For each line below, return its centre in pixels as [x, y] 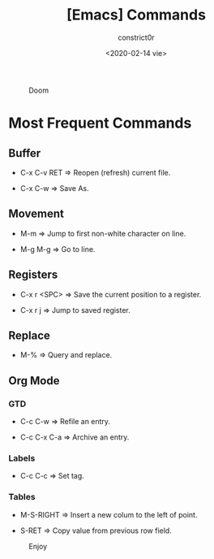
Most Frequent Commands [100, 123]
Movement [36, 214]
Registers [33, 275]
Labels [22, 458]
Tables [22, 497]
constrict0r [136, 37]
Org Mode [34, 381]
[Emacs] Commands [136, 15]
